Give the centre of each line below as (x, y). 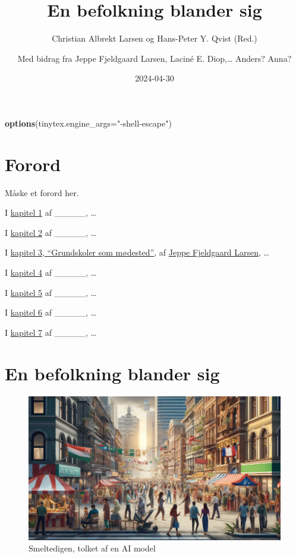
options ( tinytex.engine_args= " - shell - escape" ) (88, 123)
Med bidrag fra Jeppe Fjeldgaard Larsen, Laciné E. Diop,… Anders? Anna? (155, 58)
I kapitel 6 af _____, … (51, 312)
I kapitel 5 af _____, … (51, 292)
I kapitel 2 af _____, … (51, 232)
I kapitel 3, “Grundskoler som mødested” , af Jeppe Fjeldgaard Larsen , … (137, 252)
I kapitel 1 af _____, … (51, 212)
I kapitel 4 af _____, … (51, 272)
